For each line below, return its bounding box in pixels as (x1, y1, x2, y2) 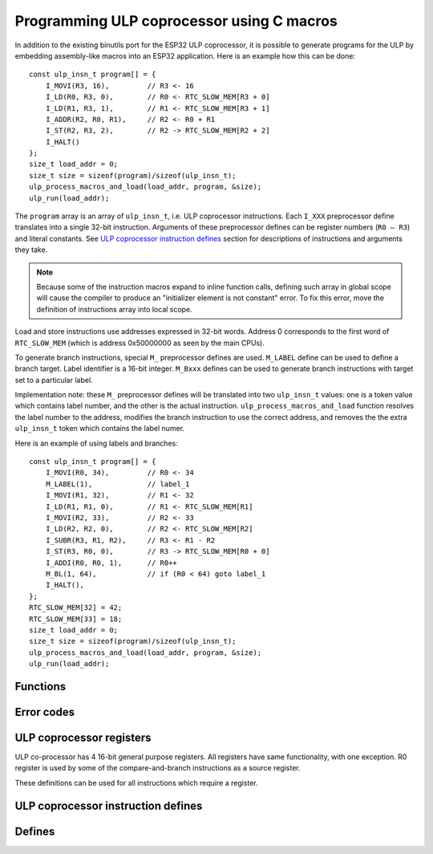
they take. (14, 245, 48, 254)
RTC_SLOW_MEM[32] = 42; (29, 603, 123, 612)
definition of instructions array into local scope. (36, 304, 192, 314)
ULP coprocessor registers (14, 730, 152, 744)
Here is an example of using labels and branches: (14, 438, 178, 448)
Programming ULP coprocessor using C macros (14, 12, 338, 30)
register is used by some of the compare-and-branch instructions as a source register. (14, 763, 301, 773)
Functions (14, 679, 67, 693)
